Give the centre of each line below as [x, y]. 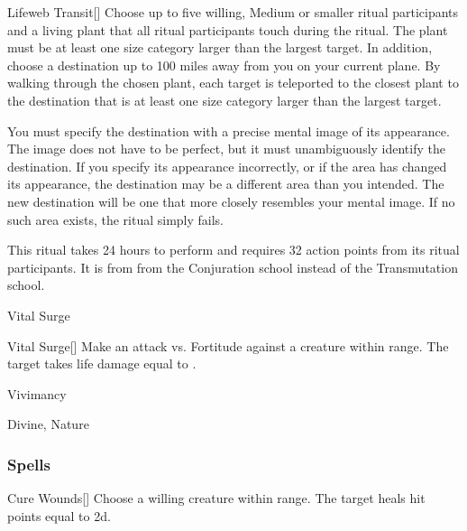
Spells [29, 464]
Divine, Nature [48, 424]
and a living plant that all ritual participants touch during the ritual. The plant [228, 29]
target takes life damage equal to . [102, 363]
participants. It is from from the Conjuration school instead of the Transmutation [233, 267]
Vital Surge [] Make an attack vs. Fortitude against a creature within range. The [228, 345]
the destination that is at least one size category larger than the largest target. [224, 100]
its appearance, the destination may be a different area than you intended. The [226, 184]
